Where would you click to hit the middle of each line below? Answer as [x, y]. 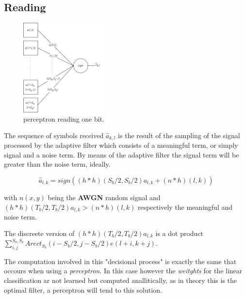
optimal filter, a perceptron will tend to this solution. [83, 290]
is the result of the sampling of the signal [179, 135]
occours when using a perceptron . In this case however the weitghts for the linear [123, 271]
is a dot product [180, 233]
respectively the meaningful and [185, 207]
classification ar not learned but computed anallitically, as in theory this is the [121, 280]
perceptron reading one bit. [64, 119]
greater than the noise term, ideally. [57, 164]
